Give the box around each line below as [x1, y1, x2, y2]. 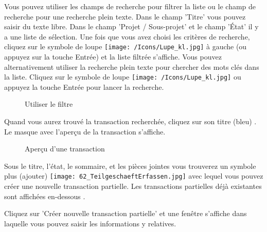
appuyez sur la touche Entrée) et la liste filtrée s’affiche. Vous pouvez [4, 51, 222, 62]
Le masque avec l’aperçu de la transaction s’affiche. [4, 126, 166, 137]
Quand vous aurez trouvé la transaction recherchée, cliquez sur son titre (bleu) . [4, 116, 257, 127]
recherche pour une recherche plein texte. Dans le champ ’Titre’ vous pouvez [4, 11, 246, 22]
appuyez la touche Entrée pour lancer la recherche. [4, 81, 164, 92]
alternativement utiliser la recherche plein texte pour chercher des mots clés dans [4, 61, 259, 72]
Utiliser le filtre [25, 99, 73, 109]
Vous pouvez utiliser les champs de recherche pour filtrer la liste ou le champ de [4, 1, 256, 11]
